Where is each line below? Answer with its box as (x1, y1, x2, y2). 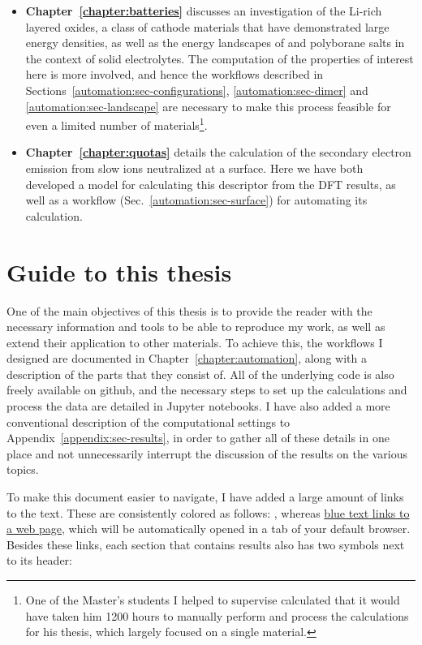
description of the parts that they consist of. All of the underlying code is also (6, 365, 394, 382)
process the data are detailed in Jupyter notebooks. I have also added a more (6, 398, 390, 415)
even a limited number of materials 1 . (25, 114, 208, 133)
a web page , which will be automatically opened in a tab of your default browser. (6, 520, 411, 537)
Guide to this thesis (6, 255, 232, 288)
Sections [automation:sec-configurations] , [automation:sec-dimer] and (25, 81, 368, 98)
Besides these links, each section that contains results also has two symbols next (6, 535, 405, 553)
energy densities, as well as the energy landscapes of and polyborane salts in (25, 34, 405, 51)
